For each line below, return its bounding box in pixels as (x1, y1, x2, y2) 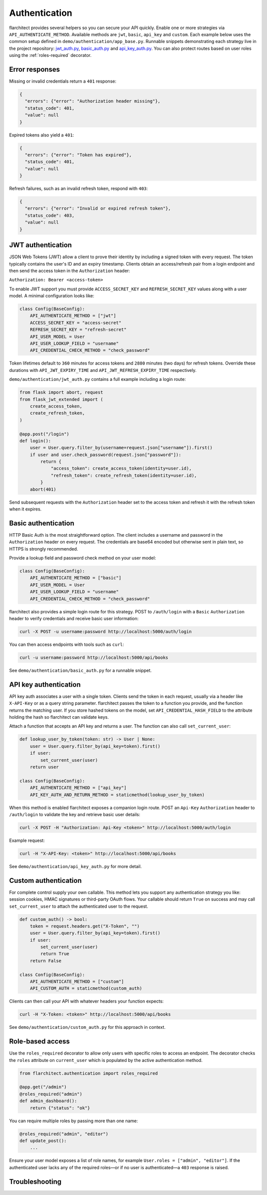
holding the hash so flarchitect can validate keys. (9, 714, 109, 720)
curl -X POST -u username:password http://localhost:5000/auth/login (19, 629, 192, 634)
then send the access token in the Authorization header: (9, 268, 131, 274)
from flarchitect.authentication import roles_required (19, 1070, 158, 1076)
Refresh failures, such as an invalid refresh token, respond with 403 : (9, 185, 148, 191)
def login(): (19, 438, 51, 444)
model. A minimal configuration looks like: (9, 293, 94, 299)
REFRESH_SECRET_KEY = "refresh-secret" (30, 327, 127, 332)
